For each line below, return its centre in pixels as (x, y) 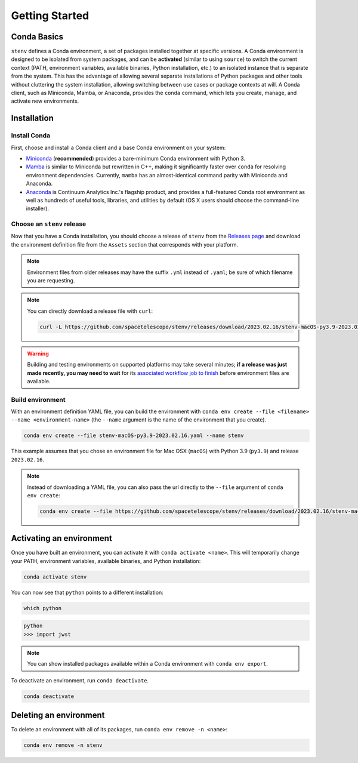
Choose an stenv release (49, 224)
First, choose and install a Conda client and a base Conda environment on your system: (118, 147)
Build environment (38, 399)
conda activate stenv (55, 577)
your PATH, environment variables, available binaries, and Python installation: (106, 561)
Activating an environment (62, 538)
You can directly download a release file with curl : (90, 311)
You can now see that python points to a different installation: (87, 592)
